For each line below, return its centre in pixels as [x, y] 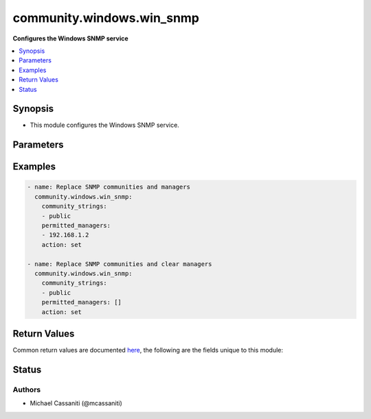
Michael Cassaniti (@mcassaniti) [76, 403]
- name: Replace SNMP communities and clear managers [120, 264]
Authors [27, 390]
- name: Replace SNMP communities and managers [109, 187]
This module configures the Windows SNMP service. [105, 125]
